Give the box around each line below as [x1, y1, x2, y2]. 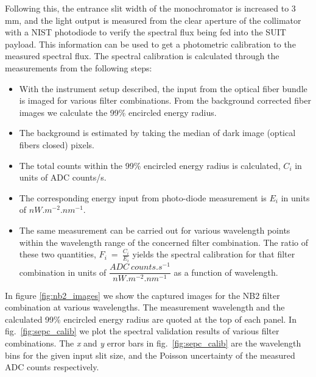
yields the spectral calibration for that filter [132, 248, 295, 260]
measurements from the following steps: [5, 61, 152, 74]
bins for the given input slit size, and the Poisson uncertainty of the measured [5, 348, 295, 361]
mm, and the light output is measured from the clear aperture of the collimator [5, 13, 301, 26]
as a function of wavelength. [174, 265, 278, 278]
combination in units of [19, 265, 107, 278]
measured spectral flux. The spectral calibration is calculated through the [5, 49, 279, 62]
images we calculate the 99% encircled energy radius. [19, 106, 217, 118]
